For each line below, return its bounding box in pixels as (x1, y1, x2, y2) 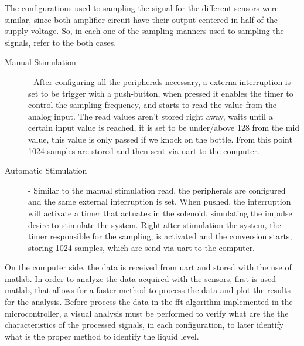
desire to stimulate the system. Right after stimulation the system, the (28, 218, 281, 230)
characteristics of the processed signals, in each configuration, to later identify (5, 318, 284, 331)
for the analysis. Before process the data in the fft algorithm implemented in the (5, 296, 293, 308)
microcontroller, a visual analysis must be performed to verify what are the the (5, 307, 289, 319)
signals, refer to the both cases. (5, 36, 117, 48)
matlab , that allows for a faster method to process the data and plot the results (5, 284, 291, 296)
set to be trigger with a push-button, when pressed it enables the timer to (28, 87, 293, 99)
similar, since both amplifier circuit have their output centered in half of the (5, 13, 278, 25)
